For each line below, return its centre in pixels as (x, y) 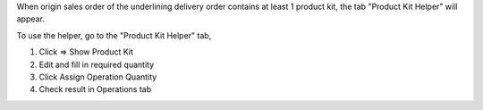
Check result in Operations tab (95, 89)
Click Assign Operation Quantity (98, 77)
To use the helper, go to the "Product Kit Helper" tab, (114, 35)
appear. (30, 19)
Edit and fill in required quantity (97, 64)
